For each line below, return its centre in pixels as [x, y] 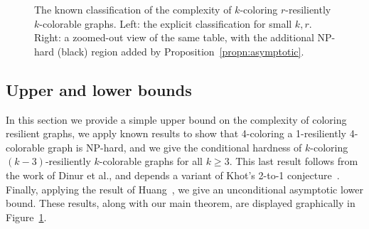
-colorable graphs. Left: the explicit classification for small [166, 23]
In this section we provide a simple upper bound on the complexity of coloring [176, 119]
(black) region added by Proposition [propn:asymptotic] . [181, 51]
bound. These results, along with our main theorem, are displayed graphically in [181, 203]
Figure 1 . [26, 217]
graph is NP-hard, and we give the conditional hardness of [175, 147]
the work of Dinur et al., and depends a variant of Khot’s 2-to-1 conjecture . [173, 175]
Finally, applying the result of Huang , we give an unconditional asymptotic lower [184, 189]
